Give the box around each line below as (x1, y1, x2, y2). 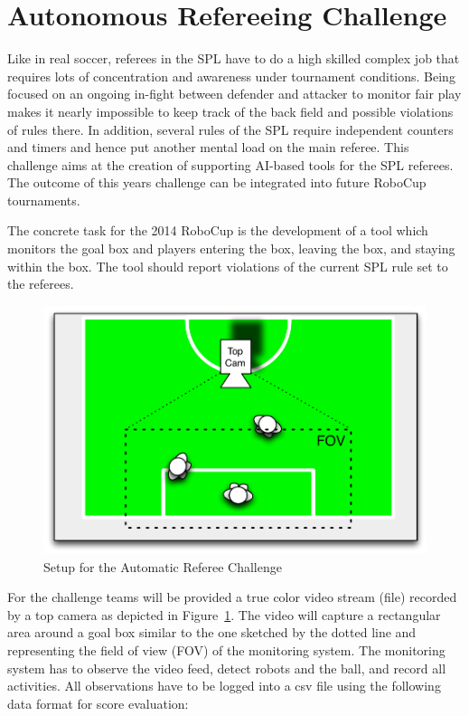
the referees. (7, 274, 74, 293)
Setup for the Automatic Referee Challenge (43, 557, 282, 576)
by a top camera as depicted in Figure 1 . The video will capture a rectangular (7, 605, 441, 624)
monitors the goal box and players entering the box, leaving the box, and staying (7, 239, 455, 258)
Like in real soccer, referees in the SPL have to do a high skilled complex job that (7, 49, 460, 68)
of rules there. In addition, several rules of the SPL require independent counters (7, 119, 454, 138)
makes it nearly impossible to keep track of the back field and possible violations (7, 101, 454, 120)
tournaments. (7, 190, 80, 209)
